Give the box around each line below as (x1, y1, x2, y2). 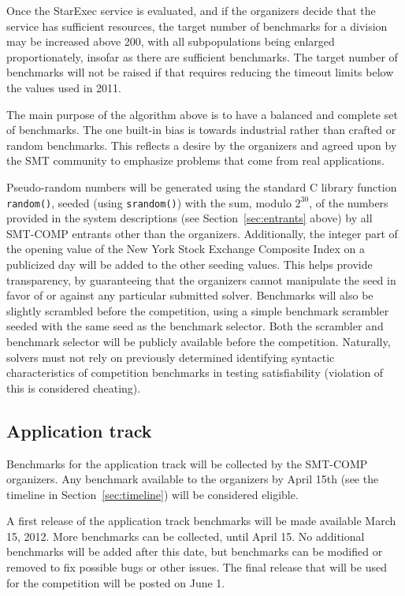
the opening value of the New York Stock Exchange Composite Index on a (6, 240, 365, 257)
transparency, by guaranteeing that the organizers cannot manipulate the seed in (6, 271, 396, 288)
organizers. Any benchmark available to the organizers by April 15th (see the (6, 471, 379, 487)
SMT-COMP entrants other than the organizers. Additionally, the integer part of (6, 225, 398, 241)
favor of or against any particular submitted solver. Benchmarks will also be (6, 287, 373, 304)
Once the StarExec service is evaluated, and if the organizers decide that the (6, 2, 376, 18)
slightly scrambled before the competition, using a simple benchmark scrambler (6, 302, 389, 318)
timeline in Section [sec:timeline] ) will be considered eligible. (6, 486, 299, 502)
